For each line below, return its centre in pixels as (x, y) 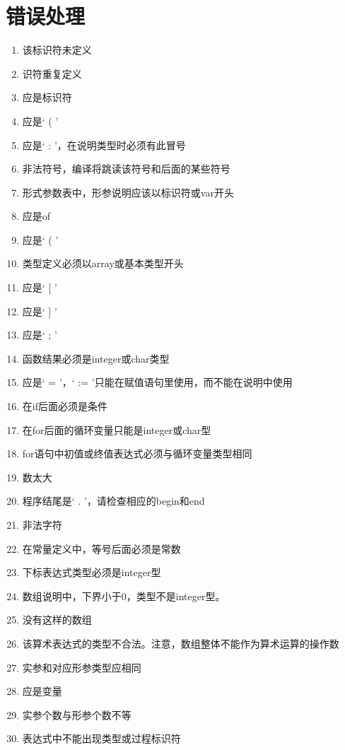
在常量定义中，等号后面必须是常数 (101, 548)
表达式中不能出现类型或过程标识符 (101, 738)
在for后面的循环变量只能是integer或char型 (117, 429)
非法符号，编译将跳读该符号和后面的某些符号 (126, 169)
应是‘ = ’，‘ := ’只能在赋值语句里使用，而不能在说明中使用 (157, 382)
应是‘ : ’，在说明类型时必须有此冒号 (104, 145)
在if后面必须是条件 (65, 406)
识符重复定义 (52, 73)
